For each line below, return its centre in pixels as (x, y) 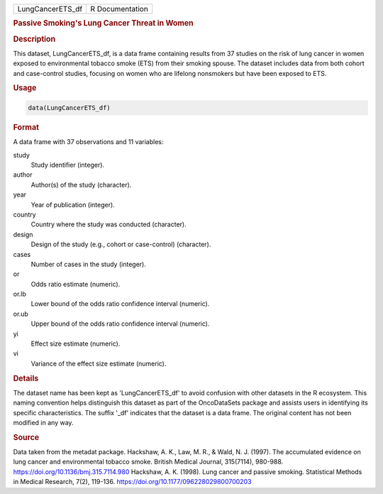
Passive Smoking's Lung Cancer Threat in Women (104, 23)
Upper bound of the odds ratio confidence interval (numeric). (120, 324)
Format (26, 127)
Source (26, 437)
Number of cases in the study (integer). (89, 264)
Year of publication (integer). (73, 204)
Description (34, 39)
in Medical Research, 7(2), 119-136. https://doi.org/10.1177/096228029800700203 (132, 482)
